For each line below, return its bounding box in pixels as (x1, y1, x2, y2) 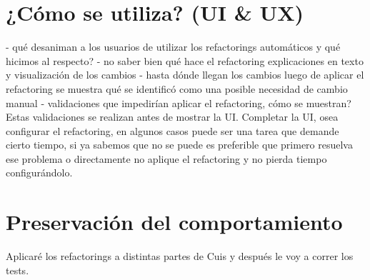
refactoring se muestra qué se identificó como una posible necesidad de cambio (6, 81, 348, 96)
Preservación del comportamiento (6, 207, 343, 236)
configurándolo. (6, 165, 73, 180)
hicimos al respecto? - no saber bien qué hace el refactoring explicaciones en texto (6, 53, 364, 68)
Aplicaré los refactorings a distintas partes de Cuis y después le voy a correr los (6, 249, 354, 264)
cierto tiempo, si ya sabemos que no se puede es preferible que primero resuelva (6, 137, 353, 152)
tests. (6, 262, 29, 277)
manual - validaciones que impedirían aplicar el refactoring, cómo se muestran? (6, 95, 351, 110)
